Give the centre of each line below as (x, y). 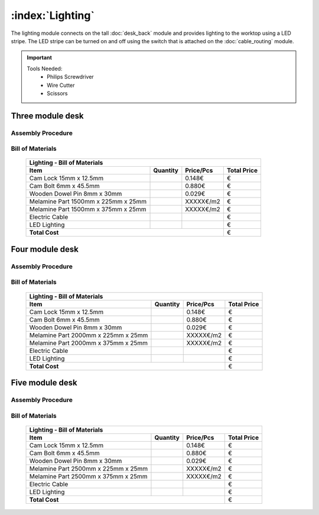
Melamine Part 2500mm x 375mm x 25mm (88, 476)
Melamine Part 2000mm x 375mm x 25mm (88, 343)
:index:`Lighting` (53, 15)
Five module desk (44, 382)
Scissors (57, 93)
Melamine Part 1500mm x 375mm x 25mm (88, 209)
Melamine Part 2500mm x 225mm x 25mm (89, 468)
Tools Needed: (45, 69)
